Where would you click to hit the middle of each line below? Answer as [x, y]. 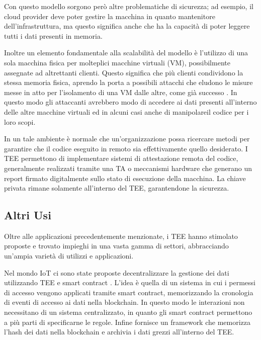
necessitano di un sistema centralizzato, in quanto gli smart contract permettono [128, 312]
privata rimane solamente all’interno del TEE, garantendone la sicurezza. [117, 188]
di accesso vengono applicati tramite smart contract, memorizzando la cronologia [129, 292]
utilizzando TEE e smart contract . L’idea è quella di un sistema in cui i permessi [130, 282]
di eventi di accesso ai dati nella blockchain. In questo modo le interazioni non [124, 302]
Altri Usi [28, 215]
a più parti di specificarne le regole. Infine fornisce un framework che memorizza [127, 322]
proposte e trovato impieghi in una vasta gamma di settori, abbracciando [116, 246]
